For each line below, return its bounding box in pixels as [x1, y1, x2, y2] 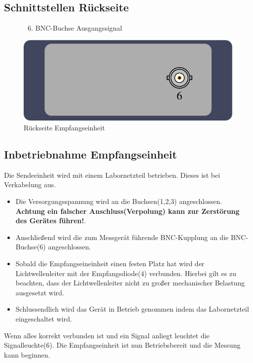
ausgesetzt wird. [15, 287, 64, 297]
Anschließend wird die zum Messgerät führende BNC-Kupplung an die [15, 232, 229, 242]
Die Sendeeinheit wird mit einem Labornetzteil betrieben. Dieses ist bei [4, 169, 220, 180]
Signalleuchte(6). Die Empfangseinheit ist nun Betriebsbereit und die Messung [4, 340, 241, 350]
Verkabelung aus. [4, 179, 56, 190]
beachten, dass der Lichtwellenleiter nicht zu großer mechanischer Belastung [15, 278, 245, 288]
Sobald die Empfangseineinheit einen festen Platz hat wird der [15, 258, 205, 268]
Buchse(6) [15, 242, 46, 252]
